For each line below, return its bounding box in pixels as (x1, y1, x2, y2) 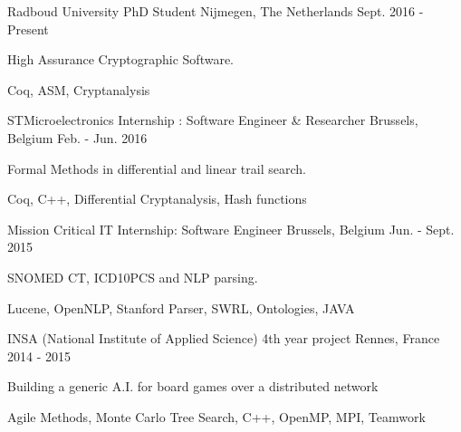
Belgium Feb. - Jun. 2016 (7, 128, 148, 147)
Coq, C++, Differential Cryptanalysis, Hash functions (7, 189, 307, 208)
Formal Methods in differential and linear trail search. (7, 158, 306, 178)
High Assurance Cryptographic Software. (7, 50, 234, 69)
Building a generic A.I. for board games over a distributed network (7, 377, 379, 396)
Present (7, 19, 49, 38)
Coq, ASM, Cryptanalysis (7, 80, 150, 99)
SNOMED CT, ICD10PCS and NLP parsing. (7, 267, 258, 286)
